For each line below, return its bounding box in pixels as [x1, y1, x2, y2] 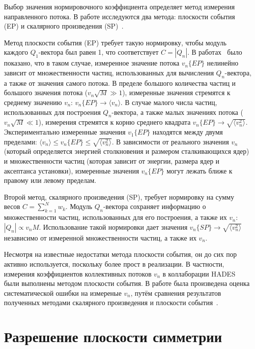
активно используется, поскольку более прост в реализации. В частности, [4, 258, 225, 269]
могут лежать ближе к [167, 165, 232, 175]
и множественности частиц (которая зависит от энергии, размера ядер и [4, 156, 220, 166]
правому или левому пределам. [4, 175, 96, 185]
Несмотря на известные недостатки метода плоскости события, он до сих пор [4, 249, 237, 259]
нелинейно [207, 58, 239, 68]
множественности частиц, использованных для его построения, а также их [4, 212, 227, 222]
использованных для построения [4, 106, 101, 117]
